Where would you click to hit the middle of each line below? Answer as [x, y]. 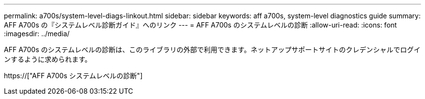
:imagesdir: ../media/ [37, 34]
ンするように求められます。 [48, 59]
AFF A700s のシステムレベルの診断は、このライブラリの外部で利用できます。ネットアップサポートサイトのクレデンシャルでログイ [212, 49]
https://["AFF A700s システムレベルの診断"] [73, 76]
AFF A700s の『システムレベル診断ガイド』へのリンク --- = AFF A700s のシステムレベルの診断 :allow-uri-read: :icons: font [200, 25]
